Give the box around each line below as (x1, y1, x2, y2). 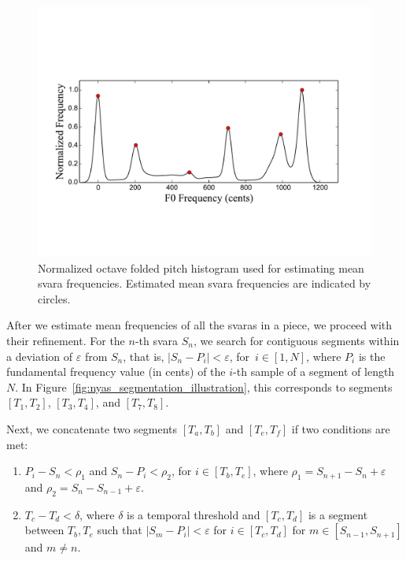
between (24, 522, 65, 538)
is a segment (308, 506, 368, 522)
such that (97, 522, 142, 538)
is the (358, 347, 386, 364)
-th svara (135, 332, 179, 348)
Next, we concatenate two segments (6, 420, 178, 437)
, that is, (123, 347, 164, 364)
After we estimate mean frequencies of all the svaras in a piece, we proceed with (6, 317, 393, 333)
